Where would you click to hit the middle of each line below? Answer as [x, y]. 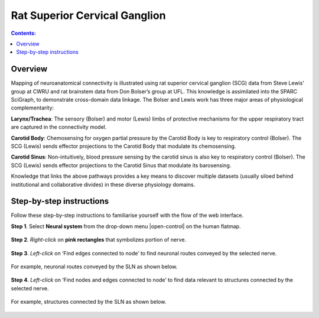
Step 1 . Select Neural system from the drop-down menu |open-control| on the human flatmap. [126, 226]
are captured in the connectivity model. [59, 127]
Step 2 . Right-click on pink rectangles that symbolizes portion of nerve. [98, 240]
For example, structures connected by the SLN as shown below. [89, 302]
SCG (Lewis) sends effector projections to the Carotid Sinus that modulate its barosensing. [121, 165]
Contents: [24, 33]
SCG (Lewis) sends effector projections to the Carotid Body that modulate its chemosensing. [123, 146]
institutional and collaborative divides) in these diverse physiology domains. [103, 184]
